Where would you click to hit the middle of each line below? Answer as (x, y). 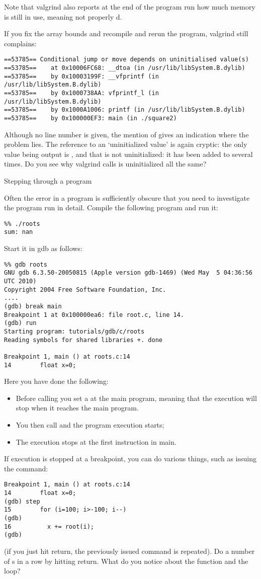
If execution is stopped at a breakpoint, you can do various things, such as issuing (130, 459)
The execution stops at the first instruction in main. (96, 441)
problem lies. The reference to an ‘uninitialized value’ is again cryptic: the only (126, 144)
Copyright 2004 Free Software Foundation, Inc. (85, 289)
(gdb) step (22, 501)
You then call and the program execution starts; (90, 425)
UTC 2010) (20, 281)
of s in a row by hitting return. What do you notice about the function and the (126, 561)
